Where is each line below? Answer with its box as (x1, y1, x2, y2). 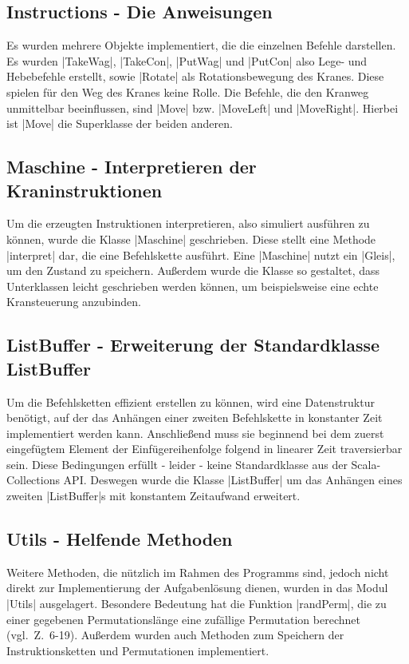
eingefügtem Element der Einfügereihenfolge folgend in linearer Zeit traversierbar (6, 440, 403, 457)
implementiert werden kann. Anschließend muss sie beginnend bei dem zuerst (6, 424, 384, 441)
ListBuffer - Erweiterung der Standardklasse (6, 332, 380, 357)
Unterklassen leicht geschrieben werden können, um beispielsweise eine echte (6, 277, 379, 294)
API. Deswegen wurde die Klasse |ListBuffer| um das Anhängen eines (63, 471, 403, 488)
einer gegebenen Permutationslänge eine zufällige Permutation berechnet (6, 610, 360, 627)
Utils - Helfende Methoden (6, 527, 233, 551)
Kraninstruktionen (6, 177, 163, 202)
